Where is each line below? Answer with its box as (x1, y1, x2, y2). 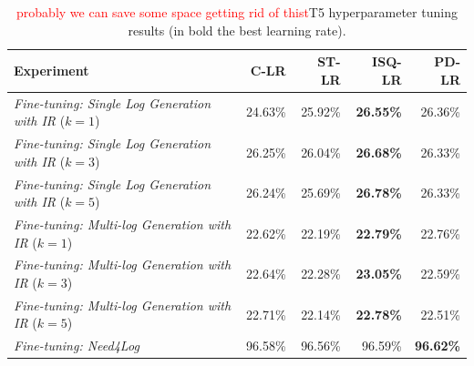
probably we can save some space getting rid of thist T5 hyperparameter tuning (16, 3, 458, 21)
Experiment (14, 60, 89, 79)
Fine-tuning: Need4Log (14, 336, 139, 355)
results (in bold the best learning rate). (128, 20, 346, 39)
